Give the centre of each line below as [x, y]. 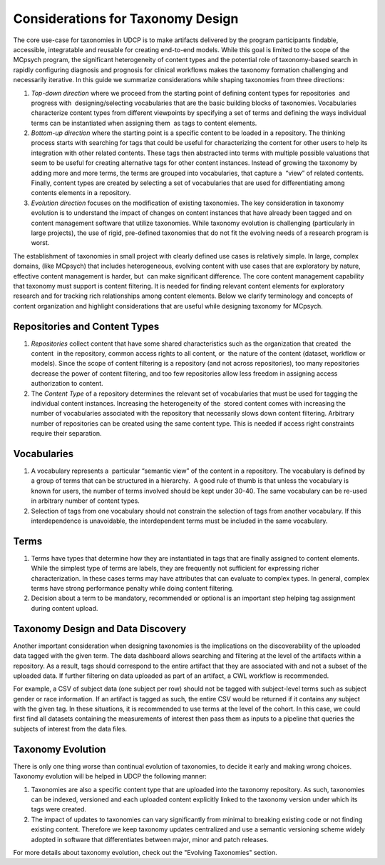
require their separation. [67, 434]
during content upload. [65, 608]
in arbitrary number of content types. [86, 501]
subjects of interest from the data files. [70, 729]
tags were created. [59, 809]
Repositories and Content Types [86, 326]
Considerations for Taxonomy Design [126, 19]
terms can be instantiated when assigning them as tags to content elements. [144, 123]
